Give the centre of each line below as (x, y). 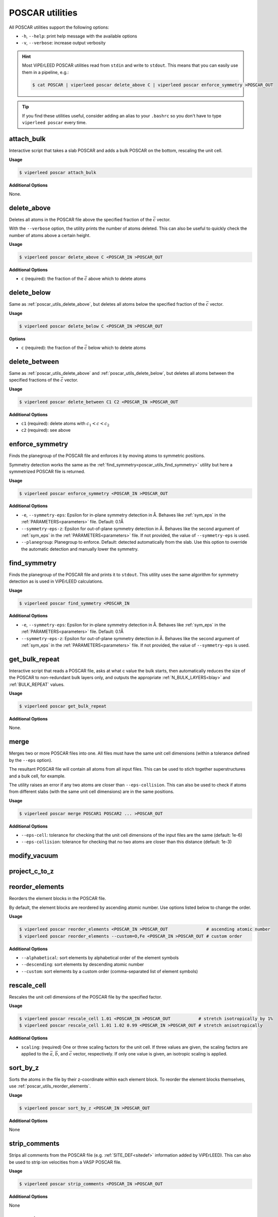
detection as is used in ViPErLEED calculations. (56, 581)
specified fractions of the (34, 380)
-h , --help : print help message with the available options (79, 36)
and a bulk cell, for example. (37, 776)
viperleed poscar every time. (54, 123)
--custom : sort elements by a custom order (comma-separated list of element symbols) (110, 971)
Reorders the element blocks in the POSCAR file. (58, 899)
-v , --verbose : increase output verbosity (63, 43)
